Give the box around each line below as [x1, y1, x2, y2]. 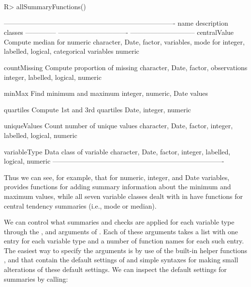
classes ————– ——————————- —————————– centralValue [4, 27, 234, 37]
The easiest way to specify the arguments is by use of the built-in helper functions [4, 245, 248, 255]
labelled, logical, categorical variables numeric [4, 46, 139, 56]
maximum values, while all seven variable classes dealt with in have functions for [4, 191, 243, 201]
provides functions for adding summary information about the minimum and [4, 181, 231, 192]
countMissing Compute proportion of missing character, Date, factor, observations [4, 62, 248, 72]
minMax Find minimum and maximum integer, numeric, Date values [4, 88, 208, 98]
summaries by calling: [4, 273, 68, 284]
